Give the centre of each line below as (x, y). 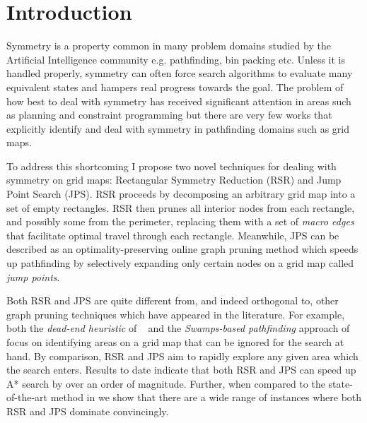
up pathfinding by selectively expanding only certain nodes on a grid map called (180, 263)
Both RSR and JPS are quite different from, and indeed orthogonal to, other (173, 300)
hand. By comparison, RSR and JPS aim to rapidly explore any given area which (182, 356)
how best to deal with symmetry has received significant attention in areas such (179, 101)
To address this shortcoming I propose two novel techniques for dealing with (171, 166)
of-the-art (27, 397)
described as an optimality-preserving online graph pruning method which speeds (182, 249)
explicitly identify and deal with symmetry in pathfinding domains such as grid (178, 128)
